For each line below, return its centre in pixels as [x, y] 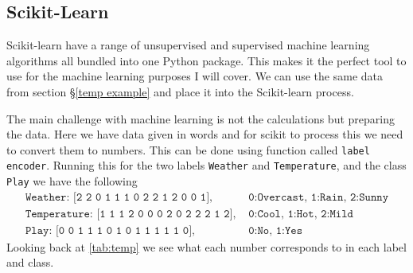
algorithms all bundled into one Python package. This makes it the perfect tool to [206, 60]
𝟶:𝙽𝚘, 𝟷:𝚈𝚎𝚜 [276, 230]
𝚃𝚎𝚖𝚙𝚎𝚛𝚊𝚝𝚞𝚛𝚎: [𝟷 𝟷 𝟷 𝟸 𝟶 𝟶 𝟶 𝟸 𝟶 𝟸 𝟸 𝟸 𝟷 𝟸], [131, 214]
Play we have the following [72, 181]
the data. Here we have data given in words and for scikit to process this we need [205, 134]
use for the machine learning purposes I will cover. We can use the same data [195, 76]
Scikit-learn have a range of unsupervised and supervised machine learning [188, 45]
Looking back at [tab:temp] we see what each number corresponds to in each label [206, 246]
